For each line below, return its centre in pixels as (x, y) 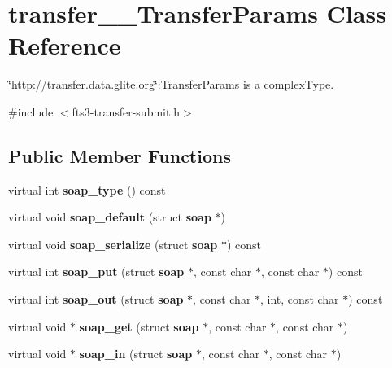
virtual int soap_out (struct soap (96, 299)
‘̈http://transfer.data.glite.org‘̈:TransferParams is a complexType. (171, 84)
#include (31, 111)
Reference (65, 45)
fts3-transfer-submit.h (126, 111)
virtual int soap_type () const (87, 189)
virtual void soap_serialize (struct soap (113, 244)
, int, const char (300, 299)
